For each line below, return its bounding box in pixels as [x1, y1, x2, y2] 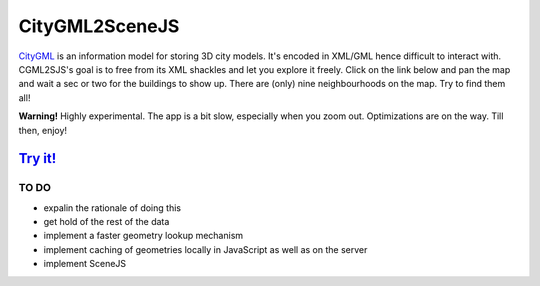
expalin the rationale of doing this [43, 201, 182, 214]
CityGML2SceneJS [18, 15, 180, 37]
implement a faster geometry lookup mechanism [43, 230, 244, 242]
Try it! [18, 150, 57, 167]
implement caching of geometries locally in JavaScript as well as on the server [43, 243, 368, 255]
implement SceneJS [43, 258, 127, 270]
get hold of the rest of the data [43, 216, 170, 228]
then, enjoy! [18, 124, 68, 136]
